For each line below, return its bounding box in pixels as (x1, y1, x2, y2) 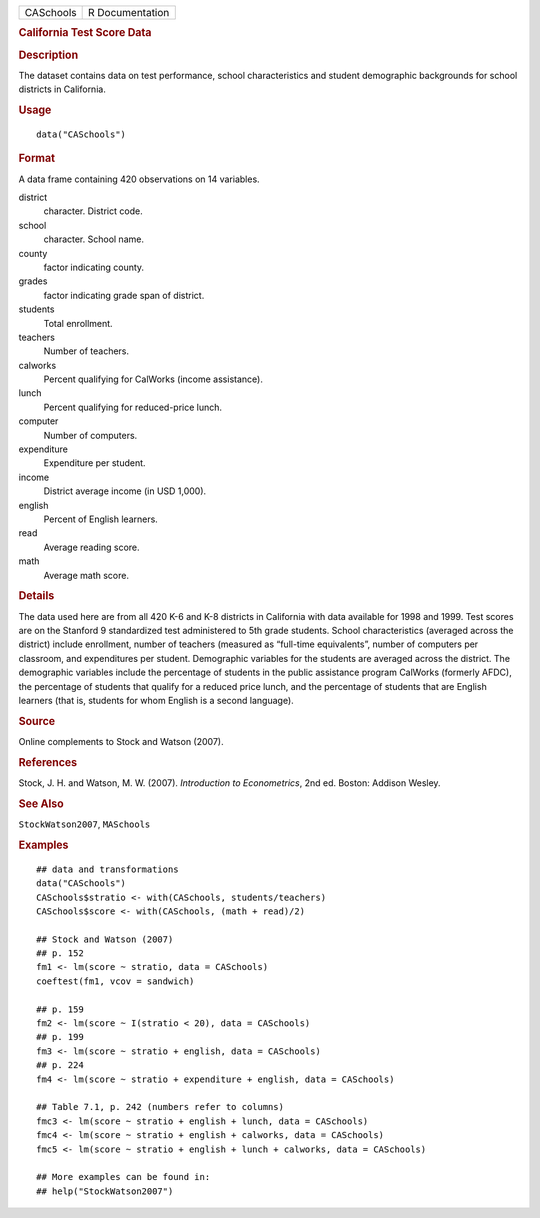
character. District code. (43, 205, 144, 217)
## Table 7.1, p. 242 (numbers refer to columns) (36, 1101, 285, 1113)
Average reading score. (43, 541, 140, 553)
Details (18, 589, 55, 603)
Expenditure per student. (43, 457, 146, 469)
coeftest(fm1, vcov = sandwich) (36, 975, 195, 987)
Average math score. (43, 569, 130, 581)
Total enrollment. (43, 317, 114, 329)
